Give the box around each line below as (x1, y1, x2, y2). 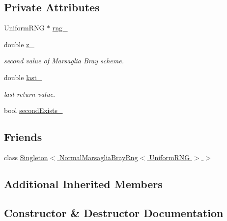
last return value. (4, 88, 56, 99)
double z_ (4, 39, 34, 49)
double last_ (4, 72, 42, 82)
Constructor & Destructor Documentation (4, 205, 224, 220)
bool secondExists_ (4, 105, 63, 115)
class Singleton (4, 152, 48, 162)
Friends (4, 129, 42, 144)
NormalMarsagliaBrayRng (59, 152, 138, 162)
